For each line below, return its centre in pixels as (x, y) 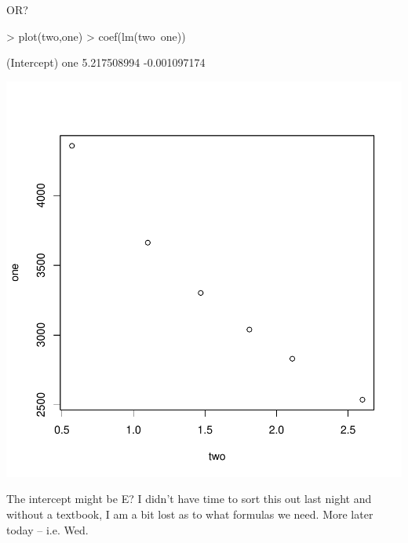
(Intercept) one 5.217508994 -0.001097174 (106, 62)
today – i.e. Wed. (47, 529)
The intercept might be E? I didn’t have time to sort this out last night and (189, 499)
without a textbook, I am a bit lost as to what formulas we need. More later (190, 514)
